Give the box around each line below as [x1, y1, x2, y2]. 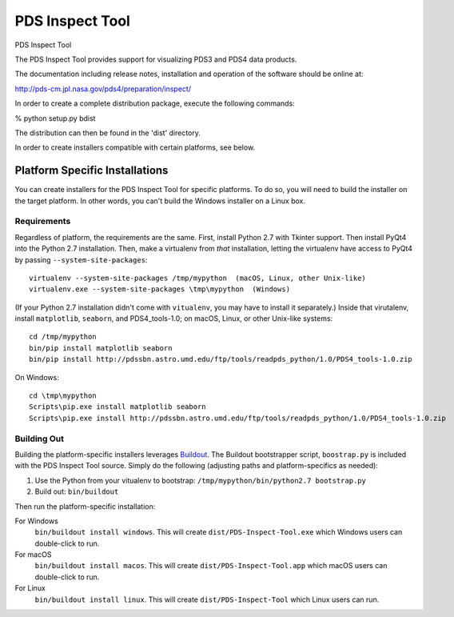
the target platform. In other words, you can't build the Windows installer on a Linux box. [14, 196, 306, 206]
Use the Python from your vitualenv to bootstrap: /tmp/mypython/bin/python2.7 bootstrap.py [34, 475, 367, 485]
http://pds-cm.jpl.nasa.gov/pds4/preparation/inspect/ [14, 84, 192, 94]
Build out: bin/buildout [34, 487, 119, 496]
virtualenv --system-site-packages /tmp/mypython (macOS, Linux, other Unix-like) [29, 273, 367, 282]
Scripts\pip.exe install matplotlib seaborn [29, 403, 207, 411]
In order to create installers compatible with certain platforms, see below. [14, 142, 256, 152]
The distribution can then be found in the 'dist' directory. [14, 128, 201, 138]
